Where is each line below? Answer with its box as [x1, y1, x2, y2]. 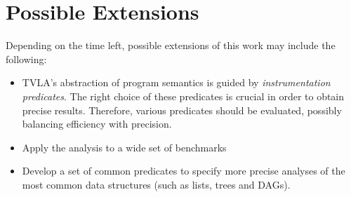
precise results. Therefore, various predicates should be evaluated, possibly [22, 102, 342, 117]
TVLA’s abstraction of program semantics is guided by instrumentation [22, 75, 331, 90]
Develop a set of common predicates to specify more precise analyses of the [22, 163, 345, 178]
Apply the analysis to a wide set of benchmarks [22, 140, 227, 154]
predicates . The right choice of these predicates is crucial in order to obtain [22, 88, 345, 103]
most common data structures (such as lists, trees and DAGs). [22, 177, 291, 191]
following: [6, 51, 47, 66]
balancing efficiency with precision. [22, 116, 172, 131]
